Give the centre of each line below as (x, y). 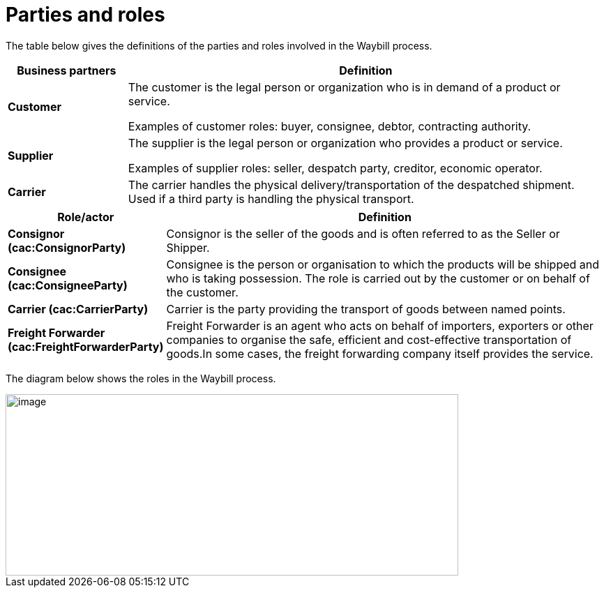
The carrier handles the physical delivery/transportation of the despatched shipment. (351, 185)
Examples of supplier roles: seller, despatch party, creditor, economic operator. (335, 168)
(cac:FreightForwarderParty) (86, 346)
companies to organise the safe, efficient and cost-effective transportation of (369, 339)
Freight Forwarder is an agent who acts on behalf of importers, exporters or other (380, 325)
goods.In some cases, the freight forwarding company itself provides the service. (380, 353)
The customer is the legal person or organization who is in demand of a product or (344, 87)
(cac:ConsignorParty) (67, 247)
